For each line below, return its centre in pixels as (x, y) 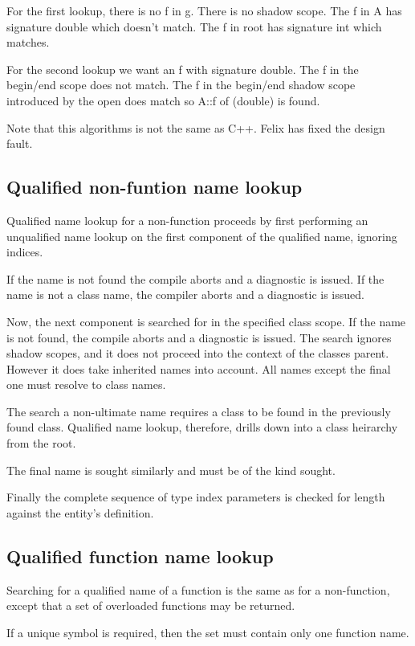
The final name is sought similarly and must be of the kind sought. (171, 470)
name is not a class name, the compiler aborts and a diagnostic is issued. (185, 294)
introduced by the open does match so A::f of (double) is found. (163, 100)
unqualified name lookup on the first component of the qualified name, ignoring (202, 236)
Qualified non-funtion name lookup (155, 187)
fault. (20, 143)
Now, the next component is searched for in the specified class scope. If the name (206, 321)
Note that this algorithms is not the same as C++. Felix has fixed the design (196, 127)
